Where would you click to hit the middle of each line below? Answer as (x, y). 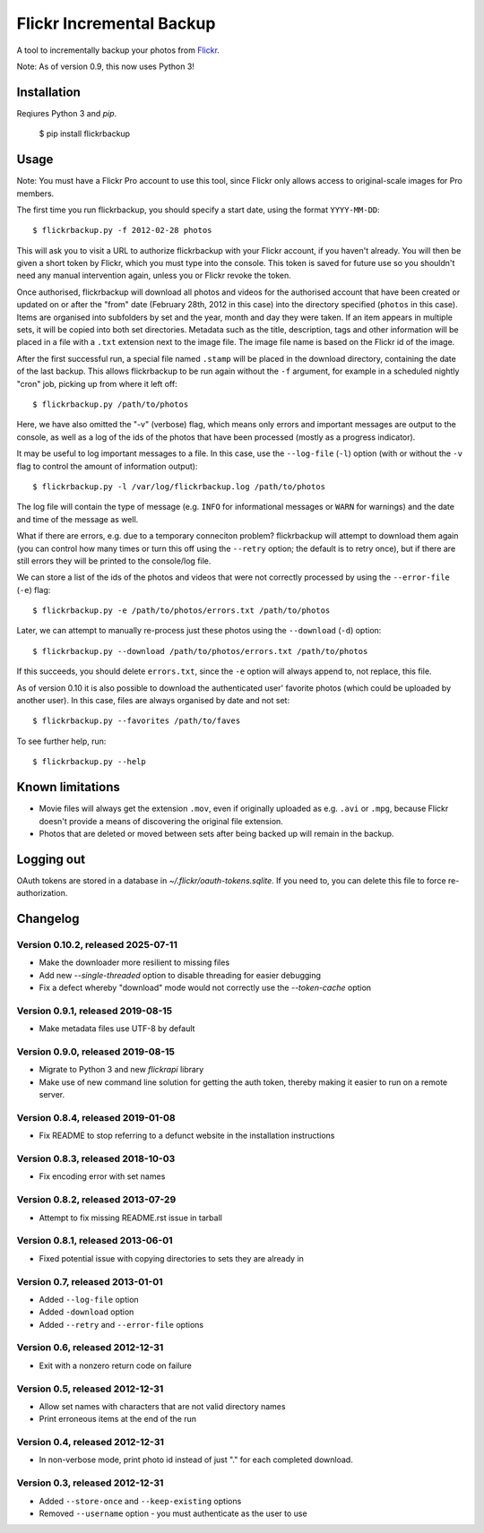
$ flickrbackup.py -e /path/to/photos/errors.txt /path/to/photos (181, 611)
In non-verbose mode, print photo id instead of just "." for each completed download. (196, 1460)
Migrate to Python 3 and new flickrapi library (121, 1070)
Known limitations (68, 787)
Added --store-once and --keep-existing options (140, 1501)
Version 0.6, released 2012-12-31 (90, 1348)
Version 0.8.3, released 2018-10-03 (96, 1158)
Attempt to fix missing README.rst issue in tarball (131, 1218)
